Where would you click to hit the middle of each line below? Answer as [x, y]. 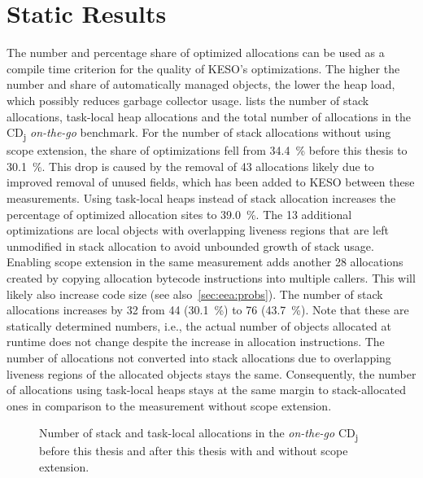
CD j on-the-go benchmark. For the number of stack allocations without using [199, 133]
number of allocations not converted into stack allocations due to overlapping [199, 357]
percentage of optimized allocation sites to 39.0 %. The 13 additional [179, 214]
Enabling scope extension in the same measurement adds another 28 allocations [205, 262]
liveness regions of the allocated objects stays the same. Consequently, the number [211, 373]
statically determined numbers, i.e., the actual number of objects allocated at [199, 325]
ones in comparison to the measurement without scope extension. [169, 405]
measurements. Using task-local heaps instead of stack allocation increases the [201, 198]
